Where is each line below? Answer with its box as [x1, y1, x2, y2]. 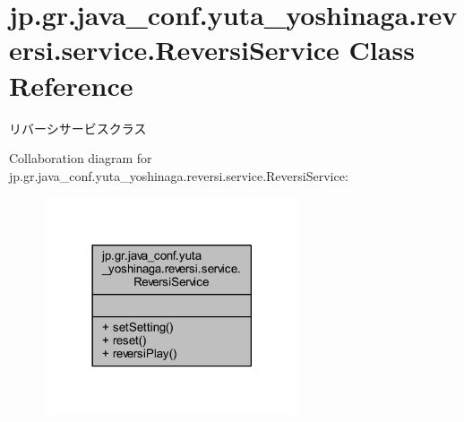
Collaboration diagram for [9, 149, 152, 168]
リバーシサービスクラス [9, 118, 147, 137]
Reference [9, 66, 133, 103]
